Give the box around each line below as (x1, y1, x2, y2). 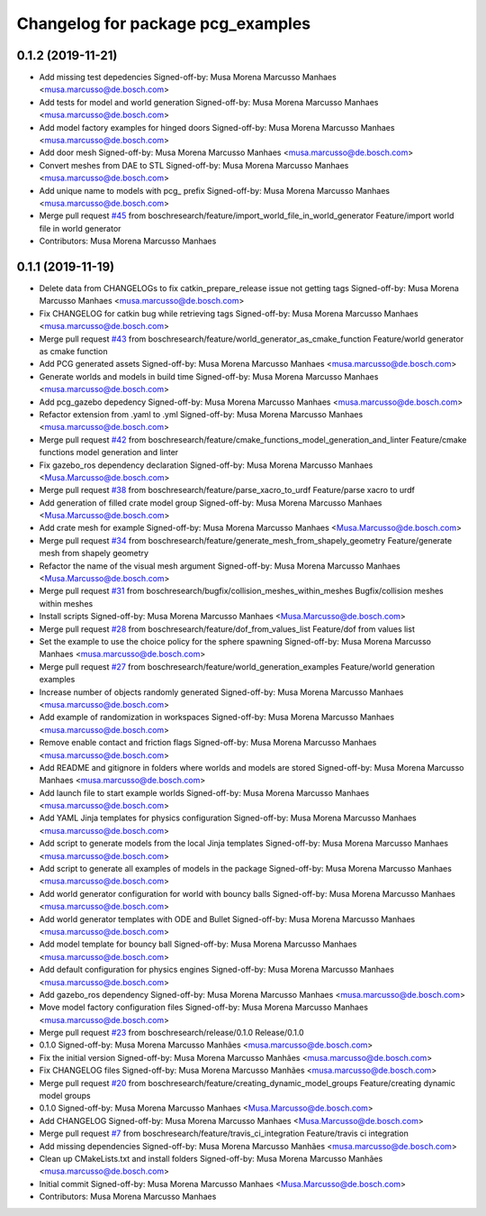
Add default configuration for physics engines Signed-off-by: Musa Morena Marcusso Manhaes (39, 965, 395, 975)
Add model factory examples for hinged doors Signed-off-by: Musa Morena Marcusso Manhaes (39, 122, 395, 133)
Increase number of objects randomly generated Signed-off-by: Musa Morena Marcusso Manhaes (39, 686, 404, 698)
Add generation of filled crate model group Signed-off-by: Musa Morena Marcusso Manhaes (39, 497, 382, 508)
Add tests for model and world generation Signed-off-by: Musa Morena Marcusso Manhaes (39, 96, 379, 107)
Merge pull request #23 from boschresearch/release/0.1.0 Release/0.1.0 (39, 1028, 305, 1038)
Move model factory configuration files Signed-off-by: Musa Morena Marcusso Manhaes (39, 1001, 369, 1013)
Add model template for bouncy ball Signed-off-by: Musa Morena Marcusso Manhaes (39, 938, 357, 950)
